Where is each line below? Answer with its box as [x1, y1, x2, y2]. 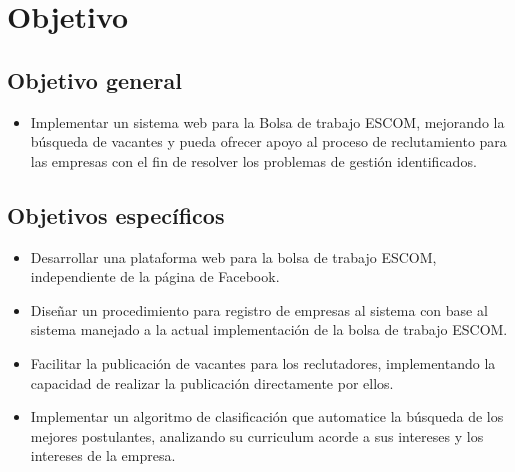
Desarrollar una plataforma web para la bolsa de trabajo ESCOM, [30, 246, 437, 267]
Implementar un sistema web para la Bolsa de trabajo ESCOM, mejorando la [30, 111, 505, 132]
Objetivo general [7, 64, 182, 95]
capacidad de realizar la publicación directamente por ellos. [30, 372, 394, 393]
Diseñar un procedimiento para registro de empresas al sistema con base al [30, 299, 488, 320]
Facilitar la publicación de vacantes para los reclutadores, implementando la [30, 352, 496, 373]
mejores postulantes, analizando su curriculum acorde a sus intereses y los [30, 425, 484, 446]
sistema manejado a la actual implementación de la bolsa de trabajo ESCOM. [30, 319, 508, 340]
